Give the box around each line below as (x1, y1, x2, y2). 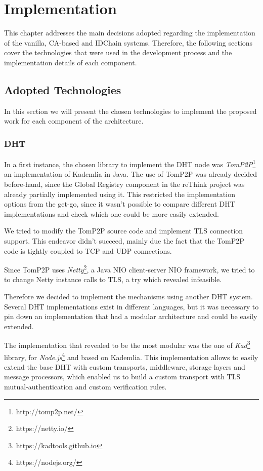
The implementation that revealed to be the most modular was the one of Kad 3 (4, 338, 250, 350)
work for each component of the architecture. (4, 115, 144, 126)
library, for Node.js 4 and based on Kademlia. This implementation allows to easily (4, 350, 258, 362)
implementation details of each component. (4, 57, 137, 67)
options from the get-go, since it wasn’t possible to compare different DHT (4, 199, 235, 209)
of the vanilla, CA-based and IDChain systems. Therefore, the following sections (4, 37, 253, 48)
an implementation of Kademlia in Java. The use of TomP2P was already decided (4, 169, 257, 179)
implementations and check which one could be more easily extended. (4, 208, 219, 219)
